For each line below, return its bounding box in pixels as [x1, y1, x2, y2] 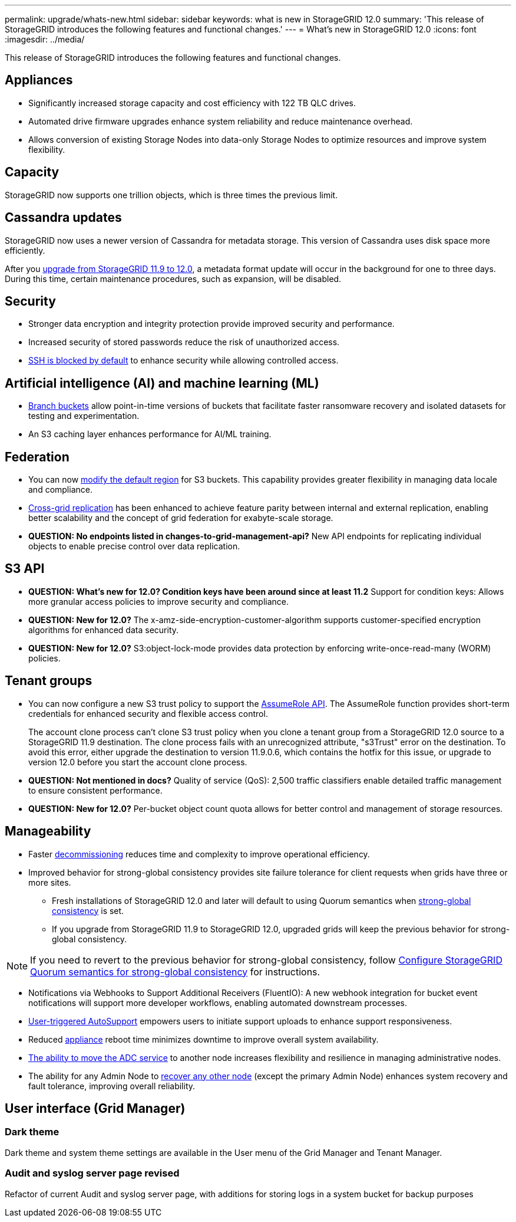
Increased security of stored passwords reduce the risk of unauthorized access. [28, 337, 340, 348]
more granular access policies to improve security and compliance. [28, 596, 289, 607]
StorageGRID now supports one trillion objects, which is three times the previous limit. [5, 189, 338, 200]
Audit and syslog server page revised [5, 1167, 180, 1180]
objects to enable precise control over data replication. [28, 541, 240, 552]
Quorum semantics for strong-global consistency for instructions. [30, 965, 320, 978]
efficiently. [5, 245, 45, 255]
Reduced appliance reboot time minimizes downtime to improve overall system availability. [28, 1034, 379, 1044]
